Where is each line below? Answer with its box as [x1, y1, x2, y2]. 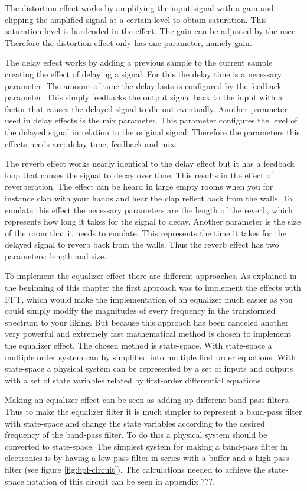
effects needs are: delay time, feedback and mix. [5, 137, 177, 149]
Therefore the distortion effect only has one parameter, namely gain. [5, 36, 252, 48]
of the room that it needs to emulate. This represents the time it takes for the [5, 226, 286, 239]
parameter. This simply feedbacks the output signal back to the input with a [5, 91, 283, 103]
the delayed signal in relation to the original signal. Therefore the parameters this [5, 125, 300, 138]
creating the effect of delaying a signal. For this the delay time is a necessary [5, 67, 282, 80]
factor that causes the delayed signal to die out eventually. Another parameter [5, 102, 288, 115]
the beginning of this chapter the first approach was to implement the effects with [5, 281, 301, 294]
